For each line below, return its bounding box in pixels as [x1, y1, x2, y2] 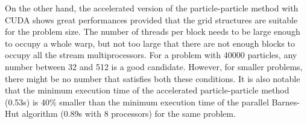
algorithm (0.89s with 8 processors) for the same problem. [22, 107, 236, 120]
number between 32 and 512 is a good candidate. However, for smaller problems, [5, 60, 303, 72]
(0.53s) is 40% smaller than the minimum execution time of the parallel [5, 95, 269, 108]
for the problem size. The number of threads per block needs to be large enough [5, 25, 300, 38]
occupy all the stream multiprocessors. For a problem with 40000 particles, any [5, 49, 297, 61]
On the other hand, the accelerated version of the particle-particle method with [5, 2, 299, 14]
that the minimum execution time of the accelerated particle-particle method [5, 84, 290, 96]
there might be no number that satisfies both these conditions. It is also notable [5, 72, 300, 84]
